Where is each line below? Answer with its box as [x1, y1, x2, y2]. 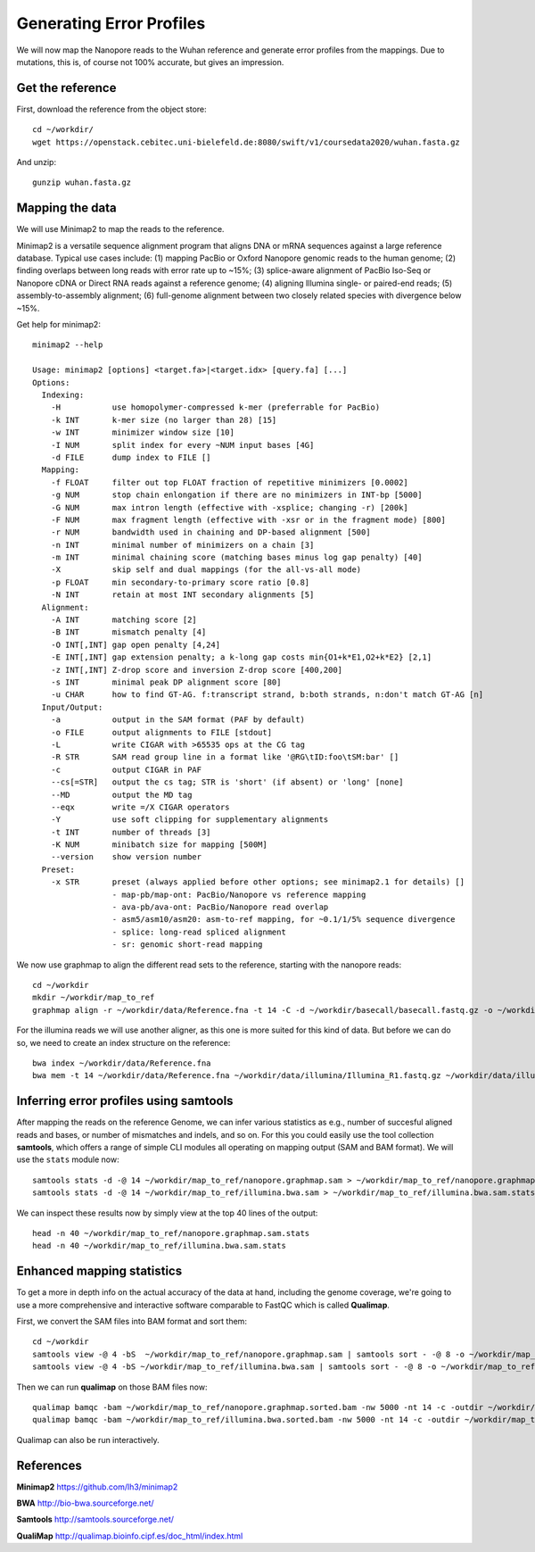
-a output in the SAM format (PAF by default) [50, 715, 305, 725]
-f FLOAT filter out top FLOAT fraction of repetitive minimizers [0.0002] [50, 477, 409, 487]
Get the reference [16, 80, 117, 95]
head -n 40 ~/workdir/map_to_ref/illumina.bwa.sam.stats [32, 1241, 287, 1251]
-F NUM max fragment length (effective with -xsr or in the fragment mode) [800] [50, 514, 446, 525]
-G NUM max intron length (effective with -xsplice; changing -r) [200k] [50, 502, 409, 512]
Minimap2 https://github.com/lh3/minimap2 [16, 1481, 178, 1492]
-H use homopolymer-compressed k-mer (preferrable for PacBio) [50, 403, 381, 412]
